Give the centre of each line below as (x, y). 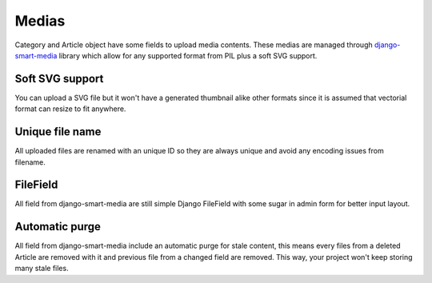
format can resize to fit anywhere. (70, 109)
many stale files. (42, 269)
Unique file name (58, 132)
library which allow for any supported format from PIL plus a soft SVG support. (188, 55)
